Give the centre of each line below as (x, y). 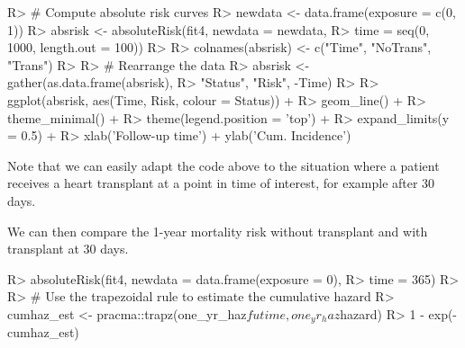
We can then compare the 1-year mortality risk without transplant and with (218, 231)
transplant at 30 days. (68, 249)
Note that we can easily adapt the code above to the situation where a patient (223, 165)
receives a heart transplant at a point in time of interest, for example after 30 (221, 183)
